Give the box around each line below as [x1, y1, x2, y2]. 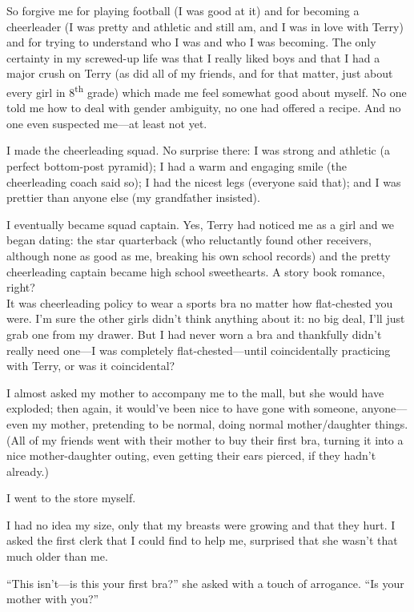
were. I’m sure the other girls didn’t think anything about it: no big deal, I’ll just [6, 310, 405, 327]
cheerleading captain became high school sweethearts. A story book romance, [6, 263, 385, 280]
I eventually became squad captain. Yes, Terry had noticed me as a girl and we [6, 215, 395, 232]
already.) [6, 462, 49, 479]
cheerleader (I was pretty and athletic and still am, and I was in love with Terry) [6, 18, 404, 34]
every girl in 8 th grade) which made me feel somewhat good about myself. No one [6, 81, 407, 100]
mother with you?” [6, 590, 99, 607]
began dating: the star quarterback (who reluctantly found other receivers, [6, 232, 372, 248]
